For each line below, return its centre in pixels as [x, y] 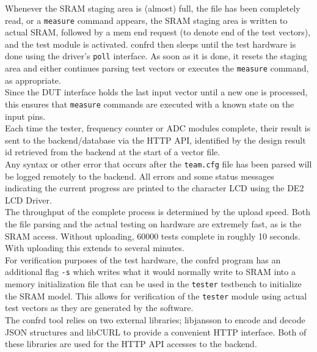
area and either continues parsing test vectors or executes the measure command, [157, 68]
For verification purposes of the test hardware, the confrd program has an [143, 259]
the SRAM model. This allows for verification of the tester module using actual [156, 295]
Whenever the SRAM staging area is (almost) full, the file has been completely [153, 8]
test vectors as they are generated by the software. [99, 308]
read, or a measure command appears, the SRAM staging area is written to [146, 20]
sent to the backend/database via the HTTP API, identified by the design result [155, 140]
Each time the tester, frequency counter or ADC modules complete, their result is [158, 128]
